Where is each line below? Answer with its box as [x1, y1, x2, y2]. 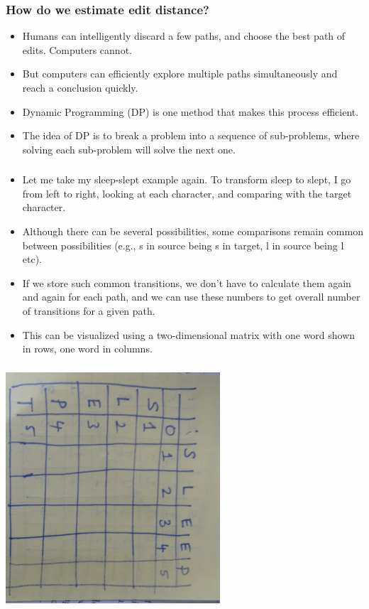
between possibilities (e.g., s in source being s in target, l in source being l [22, 237, 344, 252]
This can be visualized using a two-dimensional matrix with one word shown [22, 327, 356, 342]
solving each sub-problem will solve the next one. [22, 141, 236, 156]
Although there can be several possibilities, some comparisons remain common [22, 224, 363, 239]
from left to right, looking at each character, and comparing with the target [22, 185, 352, 200]
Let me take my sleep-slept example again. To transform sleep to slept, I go [22, 172, 351, 187]
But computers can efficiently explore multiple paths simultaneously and [22, 66, 338, 81]
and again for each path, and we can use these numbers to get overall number [22, 289, 360, 304]
